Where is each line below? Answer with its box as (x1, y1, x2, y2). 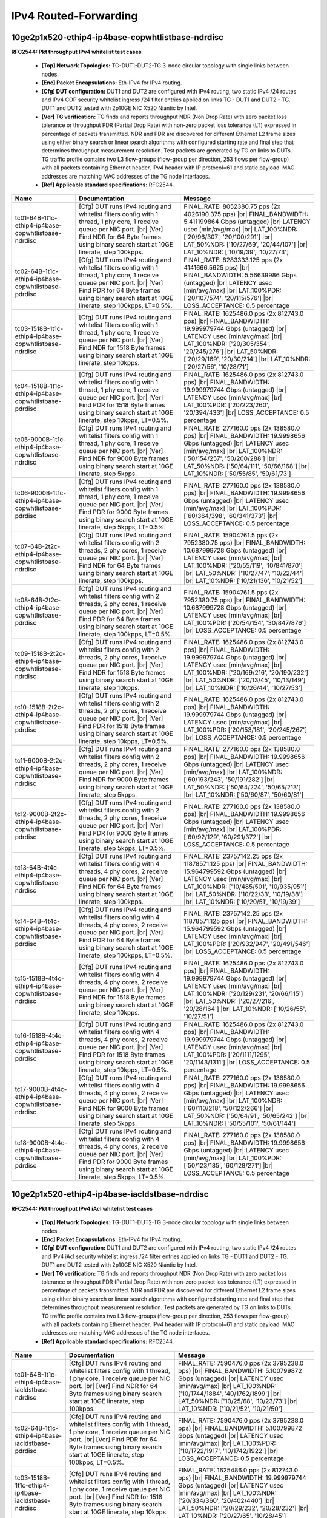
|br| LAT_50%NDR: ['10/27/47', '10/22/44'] (183, 569, 304, 577)
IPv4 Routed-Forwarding (11, 9, 138, 22)
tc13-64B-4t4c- (15, 863, 60, 872)
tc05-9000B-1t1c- (15, 435, 66, 444)
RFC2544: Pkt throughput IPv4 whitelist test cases (11, 49, 142, 56)
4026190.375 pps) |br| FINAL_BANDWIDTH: (183, 210, 309, 219)
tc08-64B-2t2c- (15, 596, 61, 604)
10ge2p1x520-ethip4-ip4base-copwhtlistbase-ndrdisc (11, 32, 224, 43)
